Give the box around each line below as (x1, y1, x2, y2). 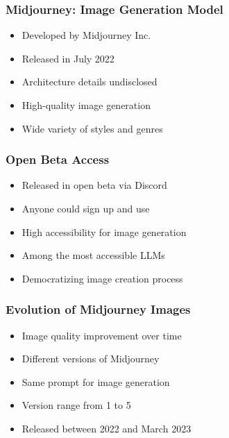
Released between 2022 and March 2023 (22, 421, 192, 435)
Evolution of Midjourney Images (6, 301, 191, 318)
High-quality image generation (22, 98, 151, 112)
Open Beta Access (6, 151, 110, 168)
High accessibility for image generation (22, 224, 187, 239)
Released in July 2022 (22, 51, 114, 65)
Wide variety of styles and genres (22, 121, 163, 135)
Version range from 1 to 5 (22, 398, 131, 412)
